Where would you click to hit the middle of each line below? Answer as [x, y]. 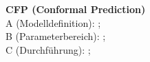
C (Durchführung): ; [48, 49]
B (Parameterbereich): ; [56, 36]
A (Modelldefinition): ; [53, 22]
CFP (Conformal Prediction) [76, 9]
